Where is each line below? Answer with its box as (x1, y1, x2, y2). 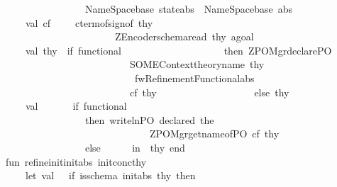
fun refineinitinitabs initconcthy (5, 154, 147, 169)
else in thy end (84, 140, 185, 154)
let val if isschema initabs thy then (25, 168, 196, 183)
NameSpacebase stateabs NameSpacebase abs (84, 1, 293, 16)
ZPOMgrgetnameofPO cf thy (149, 126, 280, 141)
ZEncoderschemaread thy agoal (114, 29, 254, 44)
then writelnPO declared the (84, 112, 214, 127)
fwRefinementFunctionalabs (134, 70, 255, 85)
